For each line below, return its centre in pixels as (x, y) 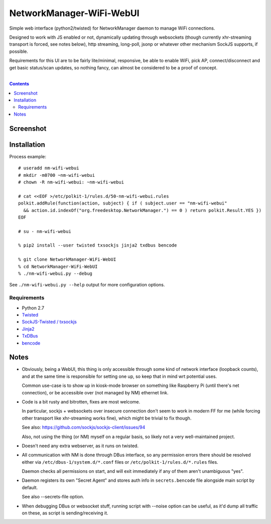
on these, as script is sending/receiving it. (65, 513)
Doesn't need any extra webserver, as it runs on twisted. (80, 446)
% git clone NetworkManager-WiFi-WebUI (67, 259)
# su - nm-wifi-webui (45, 231)
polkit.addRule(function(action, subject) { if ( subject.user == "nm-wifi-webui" (123, 203)
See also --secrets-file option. (53, 497)
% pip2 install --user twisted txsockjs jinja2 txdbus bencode (98, 245)
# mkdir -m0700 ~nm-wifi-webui (57, 175)
